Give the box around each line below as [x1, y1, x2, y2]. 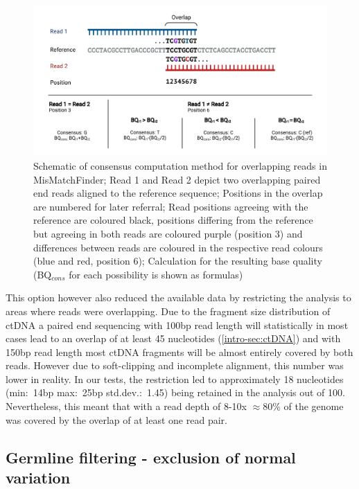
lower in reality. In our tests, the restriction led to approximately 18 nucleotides [6, 371, 344, 386]
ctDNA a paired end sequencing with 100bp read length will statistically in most [6, 317, 349, 332]
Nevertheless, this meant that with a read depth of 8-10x [6, 399, 247, 414]
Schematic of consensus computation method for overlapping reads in [33, 158, 327, 172]
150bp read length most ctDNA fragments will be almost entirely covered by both [6, 344, 353, 359]
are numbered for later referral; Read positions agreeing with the [33, 199, 308, 213]
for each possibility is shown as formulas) [69, 267, 243, 281]
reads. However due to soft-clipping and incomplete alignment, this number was [6, 358, 344, 373]
